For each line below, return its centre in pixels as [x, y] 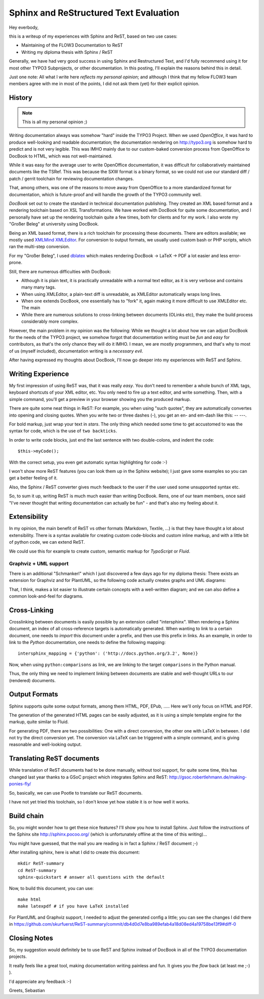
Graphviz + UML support [39, 564]
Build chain [26, 816]
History [21, 98]
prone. [16, 263]
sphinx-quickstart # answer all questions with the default [91, 877]
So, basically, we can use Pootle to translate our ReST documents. [76, 793]
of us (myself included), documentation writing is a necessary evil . [76, 351]
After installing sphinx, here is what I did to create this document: [75, 852]
